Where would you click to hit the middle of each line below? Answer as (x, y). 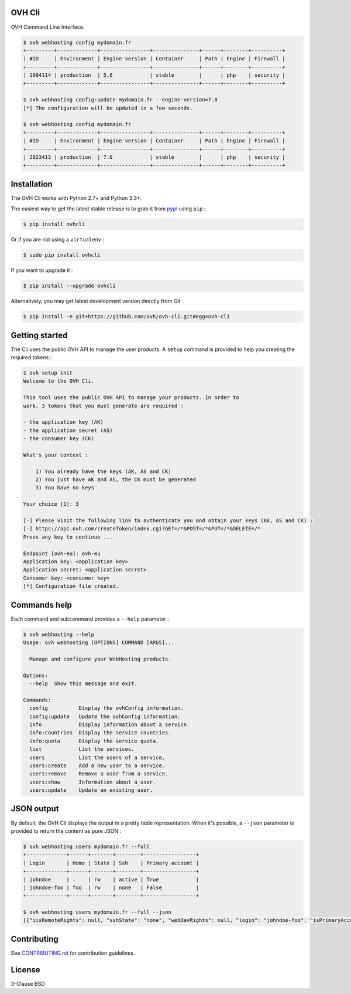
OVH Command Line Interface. (48, 27)
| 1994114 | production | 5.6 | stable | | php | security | (154, 75)
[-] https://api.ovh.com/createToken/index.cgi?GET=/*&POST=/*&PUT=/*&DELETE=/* (142, 529)
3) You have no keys (65, 488)
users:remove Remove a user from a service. (99, 774)
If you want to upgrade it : (42, 270)
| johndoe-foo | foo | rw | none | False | (111, 887)
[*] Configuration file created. (71, 586)
